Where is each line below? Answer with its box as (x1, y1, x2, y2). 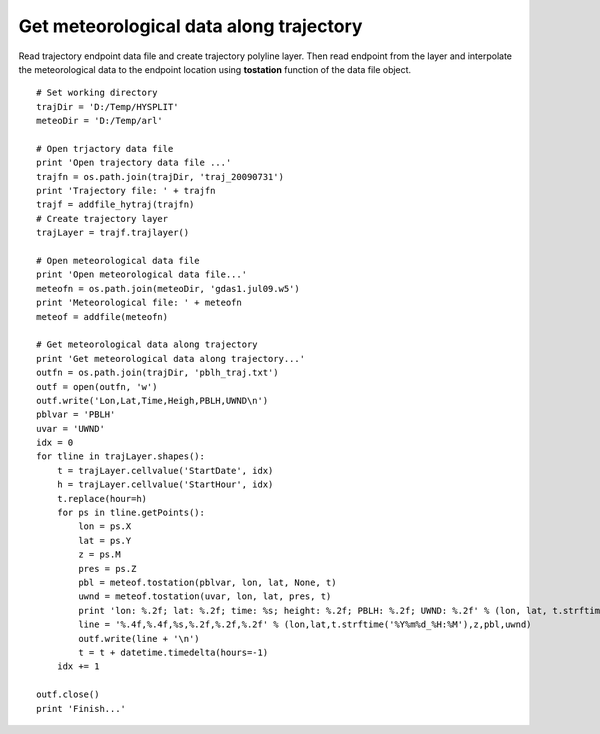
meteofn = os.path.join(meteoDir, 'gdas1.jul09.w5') (36, 283, 300, 294)
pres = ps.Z (78, 563, 137, 574)
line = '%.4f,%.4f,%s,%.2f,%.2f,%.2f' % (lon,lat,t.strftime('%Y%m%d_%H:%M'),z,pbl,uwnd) (78, 619, 532, 630)
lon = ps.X (78, 521, 132, 532)
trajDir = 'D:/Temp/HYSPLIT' (36, 101, 179, 112)
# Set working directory (36, 87, 158, 99)
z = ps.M (78, 549, 121, 560)
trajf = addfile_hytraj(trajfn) (36, 199, 195, 210)
